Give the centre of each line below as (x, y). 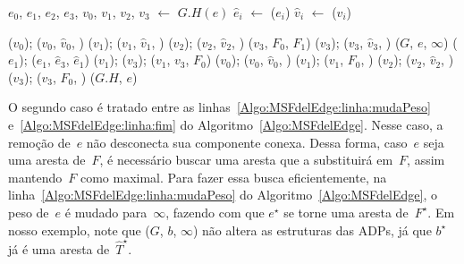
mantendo (35, 177)
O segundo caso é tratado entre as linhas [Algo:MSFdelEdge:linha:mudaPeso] (219, 107)
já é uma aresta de (59, 248)
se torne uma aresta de (346, 212)
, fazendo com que (215, 212)
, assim (426, 160)
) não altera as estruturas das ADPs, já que (312, 230)
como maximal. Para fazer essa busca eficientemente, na (233, 177)
